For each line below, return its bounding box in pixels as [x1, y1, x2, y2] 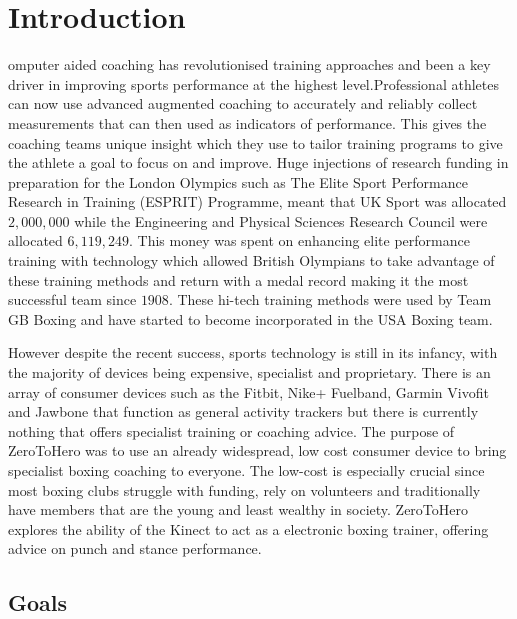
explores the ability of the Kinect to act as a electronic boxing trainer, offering [8, 518, 489, 539]
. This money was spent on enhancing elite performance [128, 230, 470, 251]
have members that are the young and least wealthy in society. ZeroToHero [8, 499, 469, 520]
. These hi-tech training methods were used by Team [168, 289, 492, 310]
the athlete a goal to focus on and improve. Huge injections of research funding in [8, 152, 509, 173]
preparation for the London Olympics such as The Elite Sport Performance [8, 171, 468, 192]
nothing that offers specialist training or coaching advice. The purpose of [8, 420, 455, 441]
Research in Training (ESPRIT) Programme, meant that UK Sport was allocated [8, 191, 507, 212]
